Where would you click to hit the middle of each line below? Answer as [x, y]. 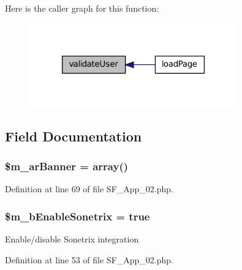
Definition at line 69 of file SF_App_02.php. [89, 189]
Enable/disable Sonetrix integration [72, 239]
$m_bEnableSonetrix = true [78, 216]
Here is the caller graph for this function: [82, 8]
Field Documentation [74, 136]
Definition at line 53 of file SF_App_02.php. [89, 259]
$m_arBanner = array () [67, 166]
